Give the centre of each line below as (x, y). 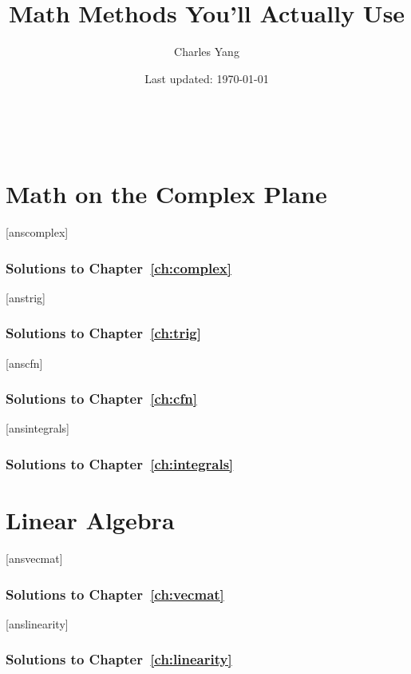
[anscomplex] (37, 232)
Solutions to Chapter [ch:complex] (119, 267)
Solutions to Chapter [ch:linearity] (119, 659)
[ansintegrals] (38, 428)
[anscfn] (24, 363)
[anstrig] (26, 297)
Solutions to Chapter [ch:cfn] (101, 399)
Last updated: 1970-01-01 (207, 78)
